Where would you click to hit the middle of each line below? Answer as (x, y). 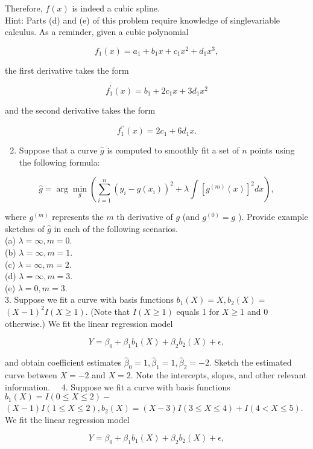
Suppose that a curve (58, 150)
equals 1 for (198, 311)
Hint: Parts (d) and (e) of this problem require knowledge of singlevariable (143, 20)
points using (272, 150)
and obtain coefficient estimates (63, 362)
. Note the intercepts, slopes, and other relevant (219, 374)
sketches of (25, 228)
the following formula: (59, 162)
